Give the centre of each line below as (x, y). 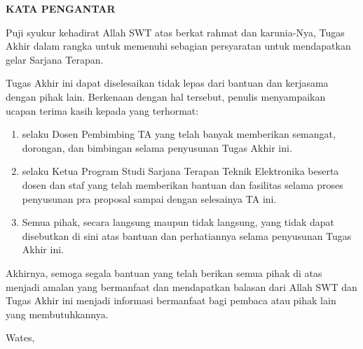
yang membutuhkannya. (57, 314)
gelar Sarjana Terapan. (55, 59)
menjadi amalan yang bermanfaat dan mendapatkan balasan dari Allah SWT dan (181, 286)
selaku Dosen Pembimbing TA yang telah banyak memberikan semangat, (179, 134)
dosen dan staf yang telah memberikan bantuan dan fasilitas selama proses (183, 184)
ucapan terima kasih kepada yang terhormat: (102, 110)
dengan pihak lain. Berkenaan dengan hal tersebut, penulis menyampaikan (166, 96)
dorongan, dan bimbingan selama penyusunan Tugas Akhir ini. (157, 147)
